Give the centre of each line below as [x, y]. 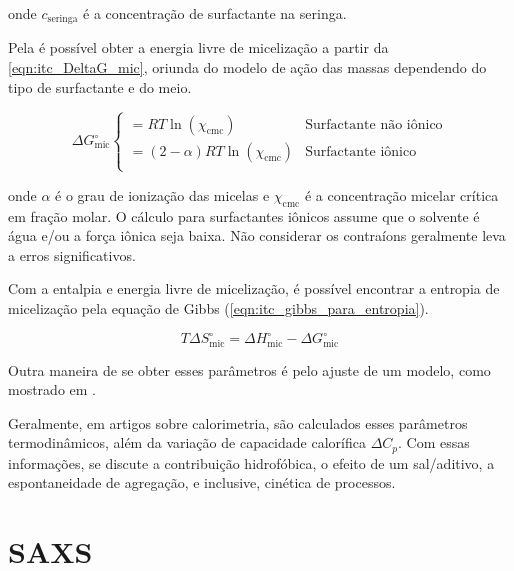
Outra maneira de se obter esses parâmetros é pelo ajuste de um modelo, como [249, 369]
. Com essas [434, 442]
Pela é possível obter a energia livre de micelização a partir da [198, 47]
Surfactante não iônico [374, 124]
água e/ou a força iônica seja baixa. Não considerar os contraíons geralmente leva [257, 235]
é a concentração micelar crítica [401, 194]
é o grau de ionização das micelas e [162, 194]
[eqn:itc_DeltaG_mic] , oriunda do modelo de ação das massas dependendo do [247, 67]
